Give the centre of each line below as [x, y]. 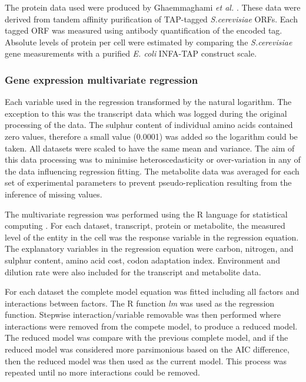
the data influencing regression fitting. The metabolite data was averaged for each [152, 171]
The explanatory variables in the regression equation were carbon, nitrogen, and [149, 248]
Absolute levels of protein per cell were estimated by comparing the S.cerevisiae [149, 42]
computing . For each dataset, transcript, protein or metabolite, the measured [145, 225]
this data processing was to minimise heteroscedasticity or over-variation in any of [153, 159]
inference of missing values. [54, 194]
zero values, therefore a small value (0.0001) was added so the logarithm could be [151, 136]
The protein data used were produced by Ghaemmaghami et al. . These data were [153, 7]
